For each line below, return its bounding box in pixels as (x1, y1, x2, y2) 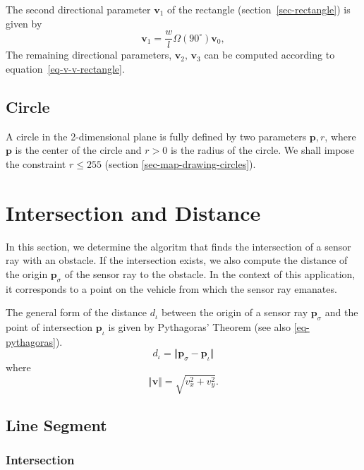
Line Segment (6, 414, 107, 435)
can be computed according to (204, 47, 335, 62)
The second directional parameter (6, 2, 151, 16)
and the (324, 305, 358, 320)
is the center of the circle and (15, 143, 142, 157)
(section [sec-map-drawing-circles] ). (104, 156, 256, 171)
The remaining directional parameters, (6, 47, 172, 62)
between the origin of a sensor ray (161, 305, 308, 320)
